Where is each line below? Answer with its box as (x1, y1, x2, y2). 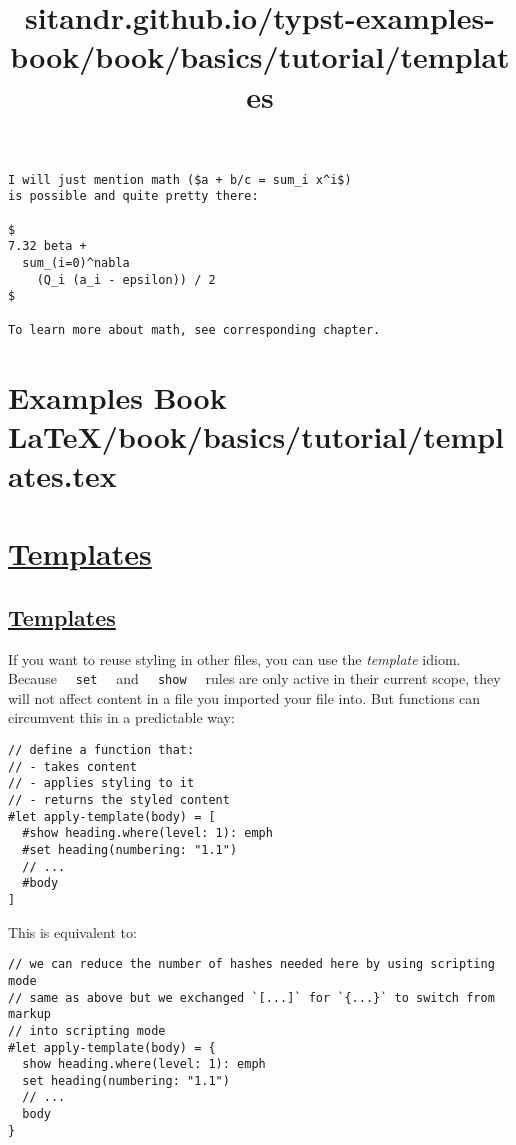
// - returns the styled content (8, 793, 230, 808)
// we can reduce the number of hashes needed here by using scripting (8, 957, 495, 972)
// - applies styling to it (8, 776, 195, 791)
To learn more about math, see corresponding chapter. (8, 322, 381, 337)
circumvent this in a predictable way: (8, 707, 235, 728)
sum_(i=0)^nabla (22, 256, 130, 271)
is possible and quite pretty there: (8, 189, 259, 204)
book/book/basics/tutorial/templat (10, 36, 510, 77)
